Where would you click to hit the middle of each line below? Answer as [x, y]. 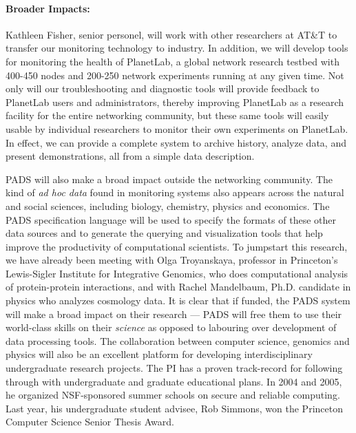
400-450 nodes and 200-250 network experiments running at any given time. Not [175, 75]
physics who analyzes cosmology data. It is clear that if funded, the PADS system [178, 300]
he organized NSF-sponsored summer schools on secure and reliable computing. [173, 395]
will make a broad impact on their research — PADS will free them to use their [174, 314]
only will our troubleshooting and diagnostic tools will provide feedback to [163, 88]
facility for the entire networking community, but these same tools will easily [167, 115]
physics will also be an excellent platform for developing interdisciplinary [159, 354]
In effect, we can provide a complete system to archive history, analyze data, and [176, 142]
